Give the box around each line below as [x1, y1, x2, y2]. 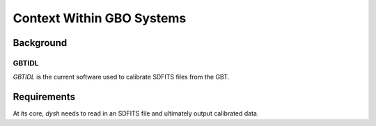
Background [13, 37, 68, 49]
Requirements [13, 91, 76, 103]
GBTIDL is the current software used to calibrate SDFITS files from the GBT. [13, 73, 230, 81]
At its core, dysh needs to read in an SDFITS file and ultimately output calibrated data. [13, 109, 259, 118]
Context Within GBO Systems [13, 10, 187, 26]
